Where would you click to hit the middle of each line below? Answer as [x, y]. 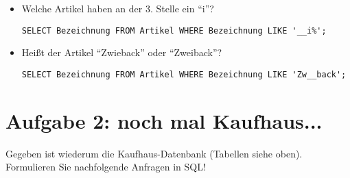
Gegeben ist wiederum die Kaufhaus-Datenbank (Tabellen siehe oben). [154, 153]
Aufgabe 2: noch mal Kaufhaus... [164, 120]
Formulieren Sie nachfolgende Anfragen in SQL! [106, 167]
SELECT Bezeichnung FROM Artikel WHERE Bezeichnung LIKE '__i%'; [174, 30]
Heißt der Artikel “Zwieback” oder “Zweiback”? [122, 52]
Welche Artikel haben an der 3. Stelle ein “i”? [118, 8]
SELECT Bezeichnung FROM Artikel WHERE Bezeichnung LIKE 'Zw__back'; [184, 74]
